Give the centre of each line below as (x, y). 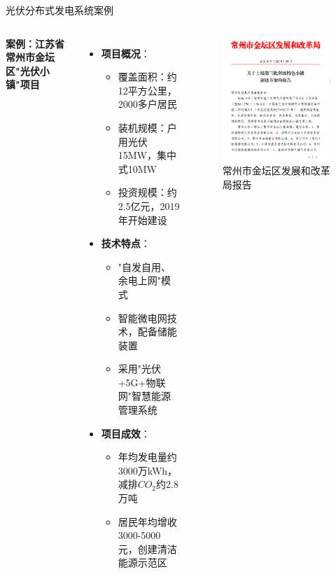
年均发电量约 (147, 457)
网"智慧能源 (144, 396)
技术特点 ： (126, 243)
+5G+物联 (142, 382)
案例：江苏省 (35, 43)
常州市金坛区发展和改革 (276, 170)
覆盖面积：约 (147, 77)
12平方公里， (147, 90)
